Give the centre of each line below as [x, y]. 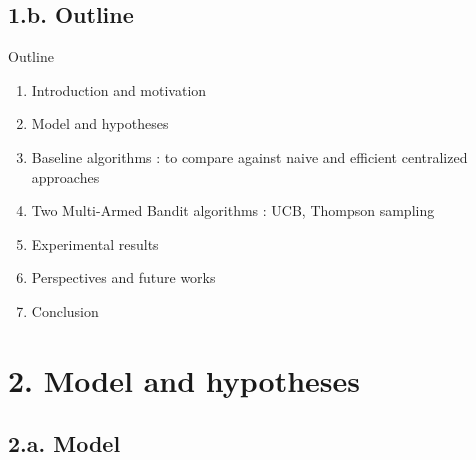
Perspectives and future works [123, 277]
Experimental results [95, 243]
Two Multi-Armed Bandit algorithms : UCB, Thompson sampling [233, 210]
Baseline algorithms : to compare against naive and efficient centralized [249, 156]
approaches [65, 176]
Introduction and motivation [119, 89]
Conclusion [65, 310]
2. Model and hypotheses [184, 379]
